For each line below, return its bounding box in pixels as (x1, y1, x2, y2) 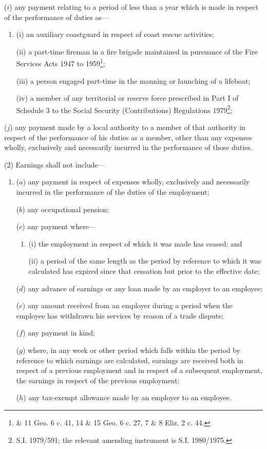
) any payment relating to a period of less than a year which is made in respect (9, 2, 259, 12)
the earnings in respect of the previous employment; (16, 375, 180, 385)
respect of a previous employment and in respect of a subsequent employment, (16, 365, 262, 376)
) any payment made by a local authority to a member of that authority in (10, 122, 245, 133)
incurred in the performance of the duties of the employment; (16, 186, 209, 197)
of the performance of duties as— (4, 11, 109, 22)
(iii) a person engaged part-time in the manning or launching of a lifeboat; (16, 75, 251, 86)
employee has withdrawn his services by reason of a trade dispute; (16, 310, 224, 321)
